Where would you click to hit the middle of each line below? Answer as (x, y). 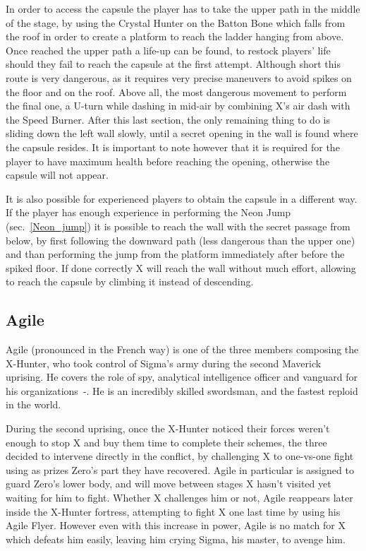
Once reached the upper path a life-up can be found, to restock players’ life (168, 50)
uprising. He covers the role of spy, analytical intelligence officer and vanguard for (182, 377)
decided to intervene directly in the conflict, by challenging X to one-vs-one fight (180, 456)
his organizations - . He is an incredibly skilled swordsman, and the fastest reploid (182, 390)
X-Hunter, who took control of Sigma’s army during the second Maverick (164, 363)
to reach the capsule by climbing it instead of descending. (130, 282)
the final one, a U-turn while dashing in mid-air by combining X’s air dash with (178, 106)
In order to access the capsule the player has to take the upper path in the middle (183, 8)
